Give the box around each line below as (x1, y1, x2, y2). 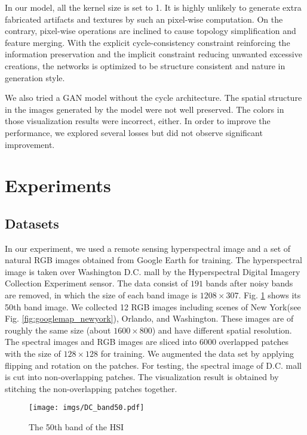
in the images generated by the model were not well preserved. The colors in (5, 103, 284, 115)
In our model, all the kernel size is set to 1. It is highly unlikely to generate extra (5, 1, 302, 13)
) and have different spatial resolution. (152, 323, 292, 336)
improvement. (5, 138, 55, 150)
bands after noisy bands (205, 277, 293, 289)
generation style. (5, 71, 65, 84)
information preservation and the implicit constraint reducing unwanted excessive (5, 48, 302, 60)
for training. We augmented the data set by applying (100, 347, 294, 360)
